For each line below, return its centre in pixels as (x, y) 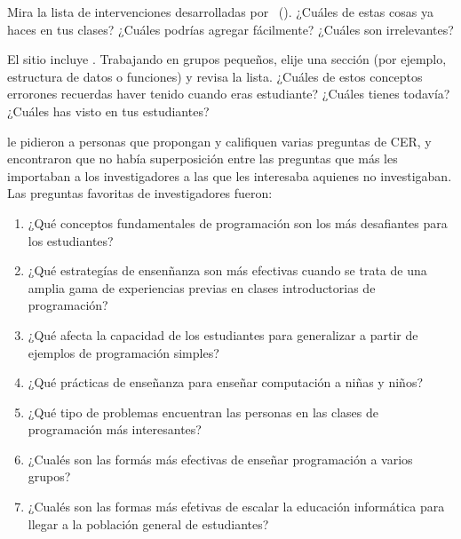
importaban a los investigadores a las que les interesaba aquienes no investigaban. (230, 175)
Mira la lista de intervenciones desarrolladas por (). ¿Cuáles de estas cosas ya (220, 12)
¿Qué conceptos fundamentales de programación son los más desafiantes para (238, 222)
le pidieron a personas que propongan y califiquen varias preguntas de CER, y (219, 141)
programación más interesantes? (115, 429)
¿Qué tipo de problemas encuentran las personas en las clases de (203, 412)
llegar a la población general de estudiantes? (148, 523)
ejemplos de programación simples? (123, 352)
